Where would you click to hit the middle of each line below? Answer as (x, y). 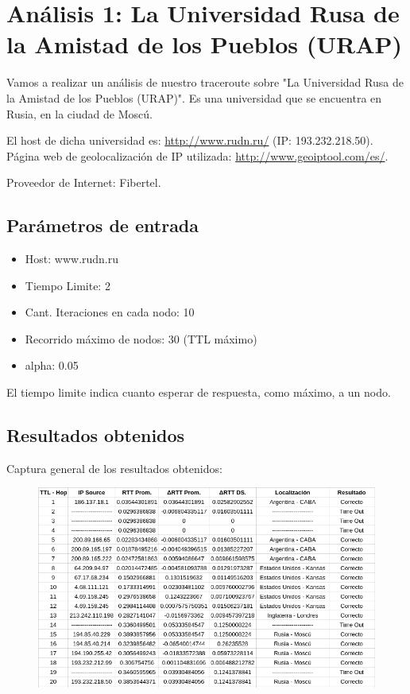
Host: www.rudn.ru (72, 259)
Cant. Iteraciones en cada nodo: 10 (110, 312)
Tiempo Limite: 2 (68, 285)
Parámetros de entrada (103, 225)
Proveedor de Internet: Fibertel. (84, 182)
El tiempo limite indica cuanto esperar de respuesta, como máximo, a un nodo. (199, 392)
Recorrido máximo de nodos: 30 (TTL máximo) (141, 338)
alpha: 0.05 (52, 365)
